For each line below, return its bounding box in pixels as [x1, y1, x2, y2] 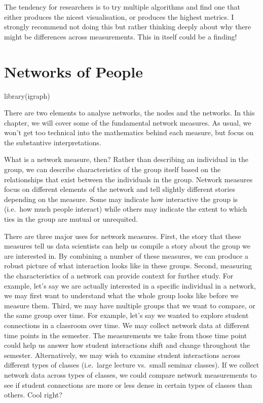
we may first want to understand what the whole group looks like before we [4, 290, 239, 301]
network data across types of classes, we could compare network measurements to [4, 369, 257, 380]
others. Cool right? [4, 389, 62, 400]
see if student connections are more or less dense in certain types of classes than [4, 379, 252, 390]
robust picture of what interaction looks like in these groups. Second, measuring [4, 260, 252, 271]
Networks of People [4, 61, 143, 82]
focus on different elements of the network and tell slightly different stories [4, 184, 235, 194]
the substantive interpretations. [4, 137, 101, 147]
